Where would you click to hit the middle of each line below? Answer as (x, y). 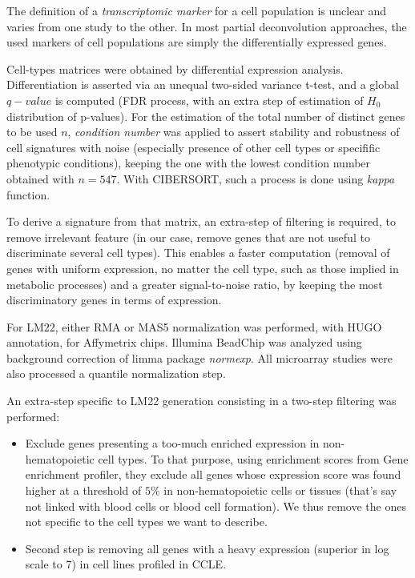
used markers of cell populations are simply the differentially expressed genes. (197, 42)
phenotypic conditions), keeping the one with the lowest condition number (189, 163)
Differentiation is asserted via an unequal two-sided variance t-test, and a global (203, 84)
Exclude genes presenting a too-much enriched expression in (172, 443)
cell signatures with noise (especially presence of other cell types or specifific (193, 147)
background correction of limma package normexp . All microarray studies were (199, 357)
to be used (32, 132)
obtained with (40, 178)
